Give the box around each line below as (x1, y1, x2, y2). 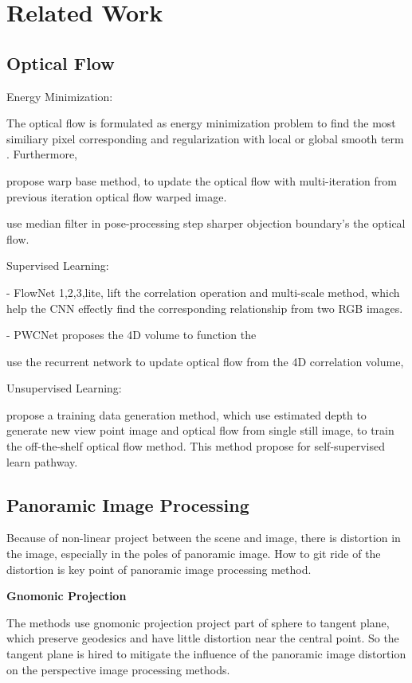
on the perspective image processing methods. (6, 661, 230, 677)
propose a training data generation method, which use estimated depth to (6, 406, 367, 423)
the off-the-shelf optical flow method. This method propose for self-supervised (6, 438, 386, 455)
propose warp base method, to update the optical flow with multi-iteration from (6, 172, 397, 189)
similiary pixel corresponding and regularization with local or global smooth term (6, 130, 404, 146)
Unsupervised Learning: (6, 380, 122, 396)
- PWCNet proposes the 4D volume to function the (6, 326, 257, 343)
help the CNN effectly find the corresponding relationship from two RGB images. (6, 299, 403, 316)
